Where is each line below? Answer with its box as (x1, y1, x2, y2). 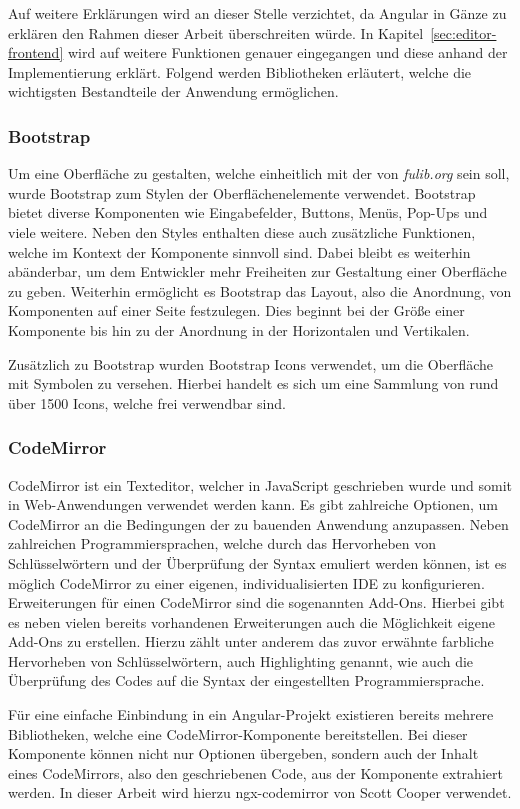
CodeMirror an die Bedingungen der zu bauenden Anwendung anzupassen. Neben (8, 513, 509, 534)
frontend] (8, 42, 64, 63)
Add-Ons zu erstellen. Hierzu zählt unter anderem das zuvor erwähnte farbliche (8, 631, 494, 652)
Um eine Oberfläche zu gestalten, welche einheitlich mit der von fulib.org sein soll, (8, 163, 510, 184)
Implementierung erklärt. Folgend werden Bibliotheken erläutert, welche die (8, 61, 472, 82)
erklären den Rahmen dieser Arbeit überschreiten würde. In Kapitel (8, 22, 424, 43)
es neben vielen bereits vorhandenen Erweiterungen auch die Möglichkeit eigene (8, 611, 496, 632)
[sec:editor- (430, 22, 497, 43)
